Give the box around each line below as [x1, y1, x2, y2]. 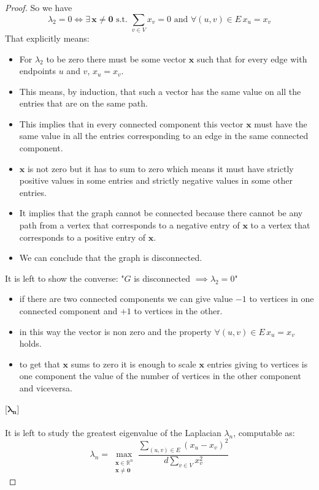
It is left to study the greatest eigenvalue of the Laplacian [5, 426, 221, 439]
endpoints [19, 64, 56, 77]
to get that [19, 357, 60, 370]
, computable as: [233, 426, 295, 439]
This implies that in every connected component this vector [19, 117, 244, 130]
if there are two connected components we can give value [19, 292, 233, 305]
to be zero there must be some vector [46, 52, 186, 65]
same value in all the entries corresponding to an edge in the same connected [19, 129, 309, 142]
